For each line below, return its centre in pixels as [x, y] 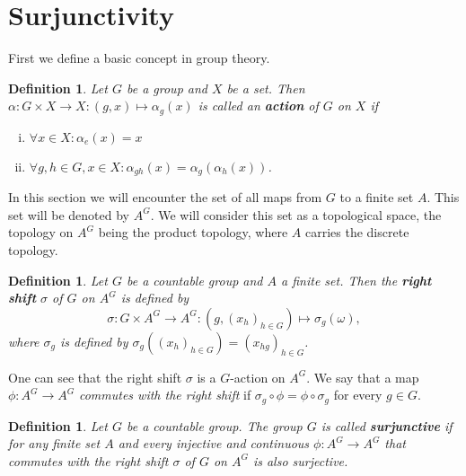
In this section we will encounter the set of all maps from [165, 197]
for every [358, 395]
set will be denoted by [69, 214]
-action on [258, 377]
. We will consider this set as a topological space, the [296, 214]
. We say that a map [363, 377]
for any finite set [54, 443]
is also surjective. [300, 460]
